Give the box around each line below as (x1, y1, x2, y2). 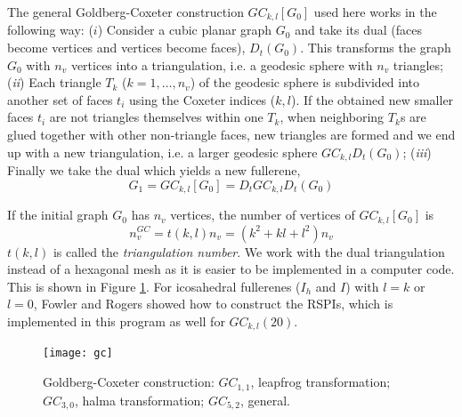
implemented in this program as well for (7, 311, 225, 330)
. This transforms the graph (300, 38, 451, 57)
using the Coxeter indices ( (128, 90, 276, 108)
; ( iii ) (402, 142, 432, 161)
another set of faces (7, 90, 113, 108)
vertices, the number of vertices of (170, 205, 355, 224)
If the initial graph (7, 205, 109, 224)
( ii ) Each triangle (7, 73, 101, 92)
